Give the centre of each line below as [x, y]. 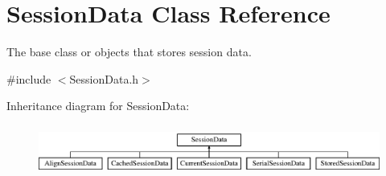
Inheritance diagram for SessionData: [98, 106]
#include [29, 78]
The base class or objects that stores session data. [129, 52]
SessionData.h [104, 78]
